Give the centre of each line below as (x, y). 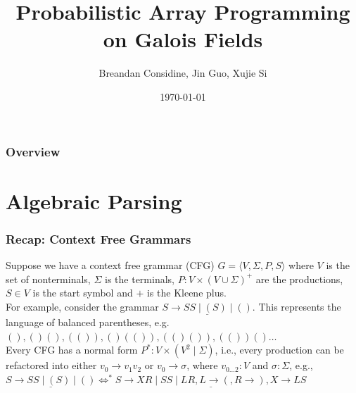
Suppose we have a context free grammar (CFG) (110, 265)
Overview (33, 151)
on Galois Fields (183, 39)
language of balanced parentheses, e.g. (88, 322)
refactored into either (51, 365)
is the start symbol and (83, 293)
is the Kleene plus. (186, 293)
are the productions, (299, 279)
